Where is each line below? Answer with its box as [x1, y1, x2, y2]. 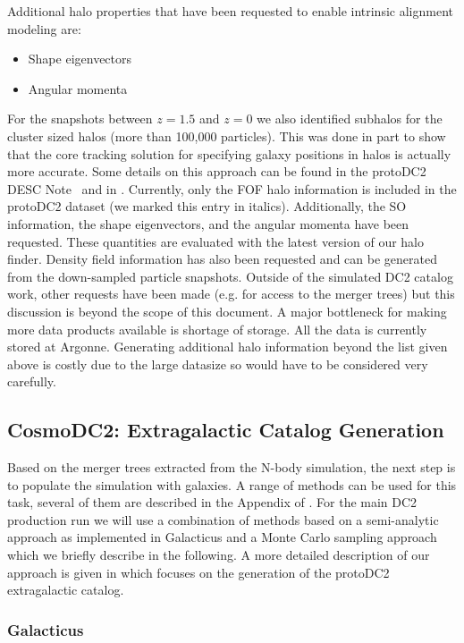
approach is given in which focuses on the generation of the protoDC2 [7, 563, 390, 581]
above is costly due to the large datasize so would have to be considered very [7, 354, 428, 373]
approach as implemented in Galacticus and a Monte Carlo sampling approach [7, 528, 437, 546]
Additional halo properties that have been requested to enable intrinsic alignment [7, 2, 453, 20]
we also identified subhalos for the [257, 109, 443, 128]
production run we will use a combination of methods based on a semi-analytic [7, 510, 439, 529]
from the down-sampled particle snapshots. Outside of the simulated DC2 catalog [7, 267, 453, 285]
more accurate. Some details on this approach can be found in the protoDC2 [7, 162, 426, 181]
